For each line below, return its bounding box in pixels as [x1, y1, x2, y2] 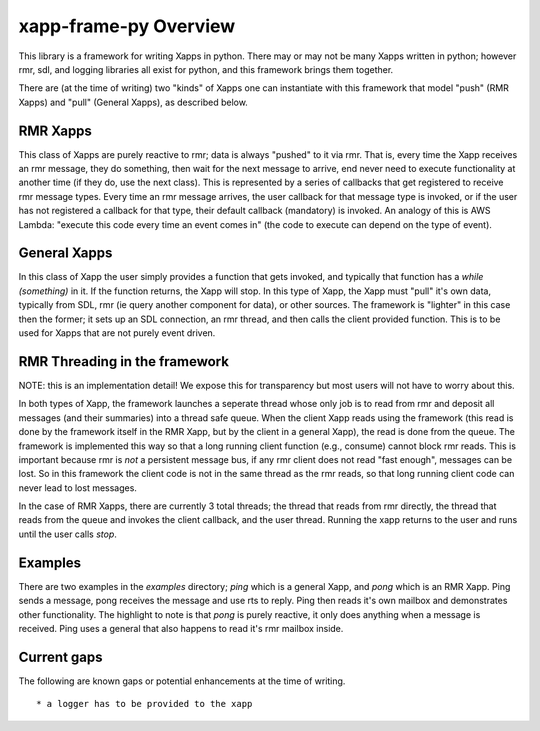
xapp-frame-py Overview [18, 15, 236, 37]
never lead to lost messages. [18, 481, 137, 494]
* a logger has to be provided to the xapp [36, 698, 253, 710]
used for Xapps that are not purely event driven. [18, 327, 216, 339]
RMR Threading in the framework [18, 353, 230, 370]
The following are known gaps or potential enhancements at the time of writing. [18, 675, 346, 687]
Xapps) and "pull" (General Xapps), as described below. [18, 96, 249, 108]
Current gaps [18, 648, 104, 665]
